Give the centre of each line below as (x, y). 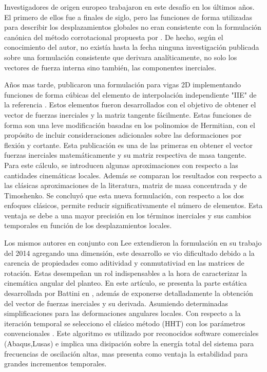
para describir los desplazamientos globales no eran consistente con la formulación (133, 27)
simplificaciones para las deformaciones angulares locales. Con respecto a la (122, 313)
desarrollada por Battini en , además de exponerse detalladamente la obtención (129, 293)
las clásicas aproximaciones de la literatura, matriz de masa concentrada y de (126, 185)
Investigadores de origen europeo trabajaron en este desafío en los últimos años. (129, 7)
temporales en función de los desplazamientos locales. (88, 225)
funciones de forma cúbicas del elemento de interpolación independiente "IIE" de (130, 94)
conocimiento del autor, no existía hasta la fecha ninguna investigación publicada (132, 47)
